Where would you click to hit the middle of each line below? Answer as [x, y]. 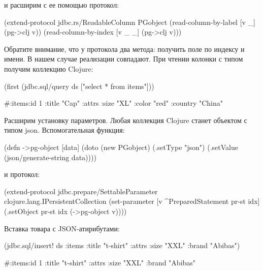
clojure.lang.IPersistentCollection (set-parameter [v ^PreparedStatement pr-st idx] [132, 201]
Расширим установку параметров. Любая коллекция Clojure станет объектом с [126, 120]
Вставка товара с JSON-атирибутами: [62, 228]
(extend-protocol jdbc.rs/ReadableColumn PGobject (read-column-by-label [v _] [130, 22]
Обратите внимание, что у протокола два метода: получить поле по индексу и [124, 49]
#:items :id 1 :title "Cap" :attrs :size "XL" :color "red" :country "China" [113, 103]
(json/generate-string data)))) [50, 157]
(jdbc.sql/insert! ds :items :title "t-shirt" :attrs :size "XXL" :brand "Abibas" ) [122, 245]
